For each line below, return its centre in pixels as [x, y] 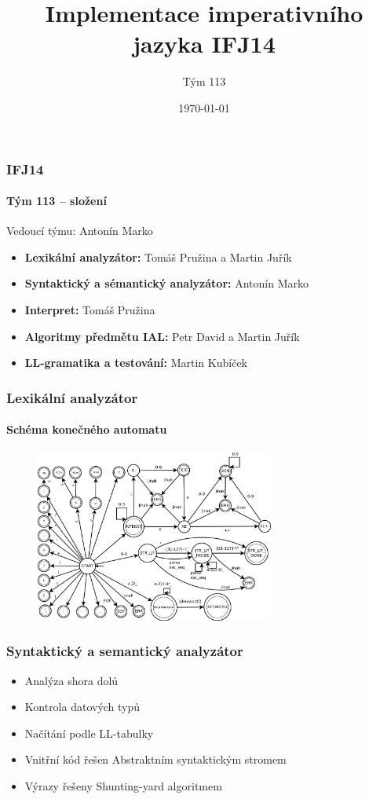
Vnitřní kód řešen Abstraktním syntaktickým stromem [155, 759]
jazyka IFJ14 [204, 44]
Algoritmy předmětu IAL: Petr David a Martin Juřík [162, 336]
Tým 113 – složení [57, 201]
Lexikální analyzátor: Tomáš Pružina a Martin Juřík [158, 257]
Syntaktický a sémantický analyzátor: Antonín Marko [166, 283]
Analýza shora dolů [71, 680]
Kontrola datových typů [82, 707]
